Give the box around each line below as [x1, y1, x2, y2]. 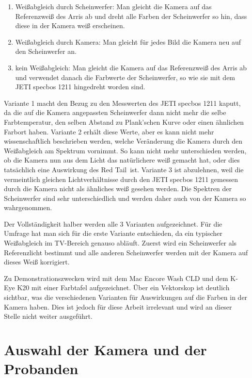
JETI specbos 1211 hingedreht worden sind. [15, 82, 145, 92]
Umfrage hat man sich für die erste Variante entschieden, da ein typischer [4, 228, 222, 238]
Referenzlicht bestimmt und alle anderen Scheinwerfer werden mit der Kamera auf [4, 247, 248, 257]
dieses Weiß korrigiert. [4, 257, 70, 267]
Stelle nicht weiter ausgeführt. [4, 311, 93, 321]
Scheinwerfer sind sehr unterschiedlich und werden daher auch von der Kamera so [4, 193, 246, 203]
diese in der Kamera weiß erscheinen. [15, 20, 125, 31]
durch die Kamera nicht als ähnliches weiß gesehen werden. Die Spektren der [4, 183, 232, 194]
